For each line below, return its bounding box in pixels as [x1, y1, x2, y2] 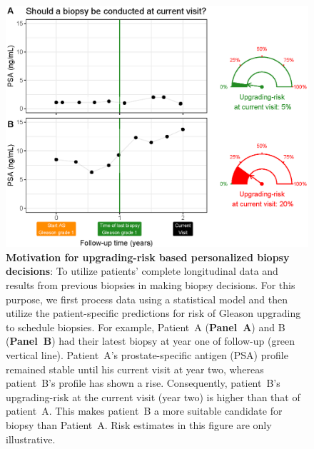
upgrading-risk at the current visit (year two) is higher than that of [6, 389, 300, 404]
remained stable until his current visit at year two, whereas [6, 361, 264, 376]
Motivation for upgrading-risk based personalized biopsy [6, 249, 290, 264]
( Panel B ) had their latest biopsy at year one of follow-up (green [6, 333, 295, 348]
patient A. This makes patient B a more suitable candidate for [6, 403, 283, 418]
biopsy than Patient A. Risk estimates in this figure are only [6, 418, 272, 432]
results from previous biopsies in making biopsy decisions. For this [6, 278, 295, 293]
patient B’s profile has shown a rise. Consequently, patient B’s [6, 375, 280, 390]
